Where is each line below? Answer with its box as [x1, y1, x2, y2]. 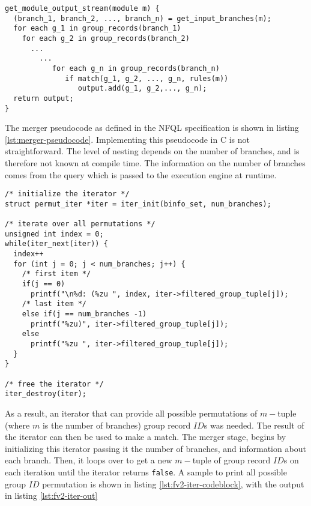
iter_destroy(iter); [5, 390, 87, 399]
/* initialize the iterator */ [5, 190, 130, 199]
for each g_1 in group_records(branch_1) [13, 24, 181, 33]
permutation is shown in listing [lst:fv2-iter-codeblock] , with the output [42, 477, 304, 490]
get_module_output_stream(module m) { [5, 4, 160, 13]
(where [5, 418, 30, 431]
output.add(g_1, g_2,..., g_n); [77, 84, 207, 93]
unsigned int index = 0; [5, 229, 104, 238]
